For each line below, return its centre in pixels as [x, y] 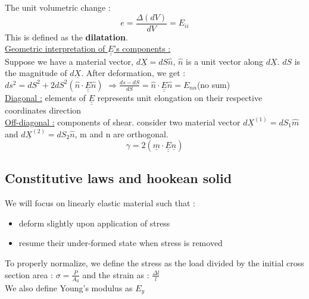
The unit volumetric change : [58, 7]
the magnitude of [36, 73]
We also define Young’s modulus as [69, 287]
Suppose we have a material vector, [69, 61]
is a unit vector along [225, 61]
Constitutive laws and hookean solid [118, 178]
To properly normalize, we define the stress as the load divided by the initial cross [154, 263]
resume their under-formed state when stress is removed [121, 243]
